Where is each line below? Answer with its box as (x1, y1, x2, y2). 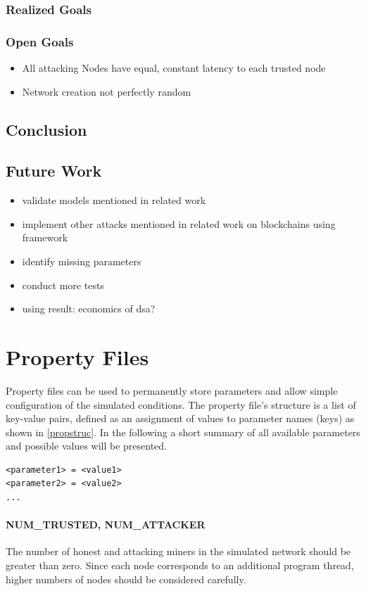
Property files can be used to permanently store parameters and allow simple (6, 383, 338, 398)
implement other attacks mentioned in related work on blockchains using (22, 216, 336, 231)
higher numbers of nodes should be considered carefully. (6, 571, 246, 586)
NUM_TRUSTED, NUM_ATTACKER (6, 517, 206, 532)
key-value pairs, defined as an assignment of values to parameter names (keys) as (6, 411, 355, 426)
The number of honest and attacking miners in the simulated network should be (6, 544, 351, 559)
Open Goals (6, 32, 74, 50)
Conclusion (6, 118, 87, 140)
